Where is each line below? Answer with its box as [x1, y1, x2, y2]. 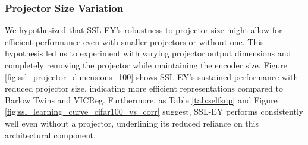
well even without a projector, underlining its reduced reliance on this [5, 116, 259, 129]
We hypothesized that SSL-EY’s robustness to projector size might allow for [5, 24, 282, 36]
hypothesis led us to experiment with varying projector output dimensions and [5, 47, 291, 59]
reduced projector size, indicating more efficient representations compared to [5, 82, 283, 94]
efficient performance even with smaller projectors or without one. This [5, 35, 264, 48]
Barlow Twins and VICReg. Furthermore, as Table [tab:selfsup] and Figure [5, 93, 278, 106]
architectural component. [5, 128, 96, 141]
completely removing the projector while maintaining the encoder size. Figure [5, 59, 287, 71]
